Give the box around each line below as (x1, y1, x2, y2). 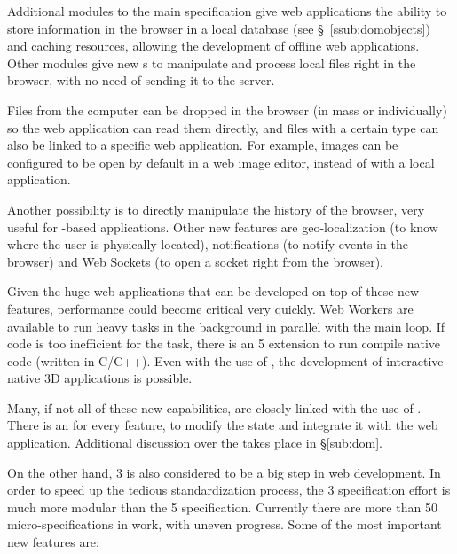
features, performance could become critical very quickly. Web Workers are (7, 299, 414, 317)
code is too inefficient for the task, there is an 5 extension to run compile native (7, 334, 441, 353)
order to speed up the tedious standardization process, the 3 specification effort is (7, 480, 451, 499)
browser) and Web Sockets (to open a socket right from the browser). (7, 252, 384, 270)
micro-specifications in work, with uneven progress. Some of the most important (7, 515, 442, 534)
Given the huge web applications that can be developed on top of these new (7, 282, 420, 300)
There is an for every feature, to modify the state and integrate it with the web (7, 416, 438, 434)
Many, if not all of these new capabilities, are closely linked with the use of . (7, 398, 422, 417)
